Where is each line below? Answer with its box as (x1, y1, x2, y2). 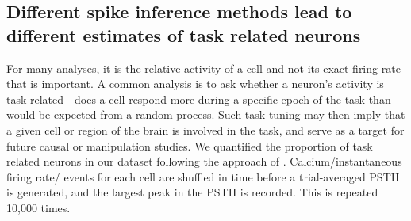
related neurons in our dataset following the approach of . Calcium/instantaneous (6, 153, 402, 170)
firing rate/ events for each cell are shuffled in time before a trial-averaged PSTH (6, 168, 400, 185)
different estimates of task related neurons (6, 22, 361, 47)
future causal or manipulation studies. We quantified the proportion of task (6, 137, 373, 154)
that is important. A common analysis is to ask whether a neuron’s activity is (6, 75, 384, 92)
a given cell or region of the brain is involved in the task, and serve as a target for (6, 121, 405, 138)
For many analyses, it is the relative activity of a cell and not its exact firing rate (6, 59, 401, 76)
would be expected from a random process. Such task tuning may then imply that (6, 106, 405, 123)
